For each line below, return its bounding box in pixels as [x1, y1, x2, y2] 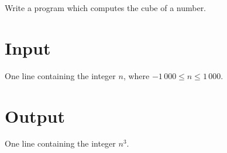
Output [5, 104, 65, 127]
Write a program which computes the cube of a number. [5, 2, 207, 13]
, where [123, 69, 150, 81]
